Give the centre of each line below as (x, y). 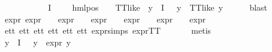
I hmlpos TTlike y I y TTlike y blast (158, 7)
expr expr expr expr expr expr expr (105, 19)
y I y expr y (38, 42)
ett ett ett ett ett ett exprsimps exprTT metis (108, 30)
